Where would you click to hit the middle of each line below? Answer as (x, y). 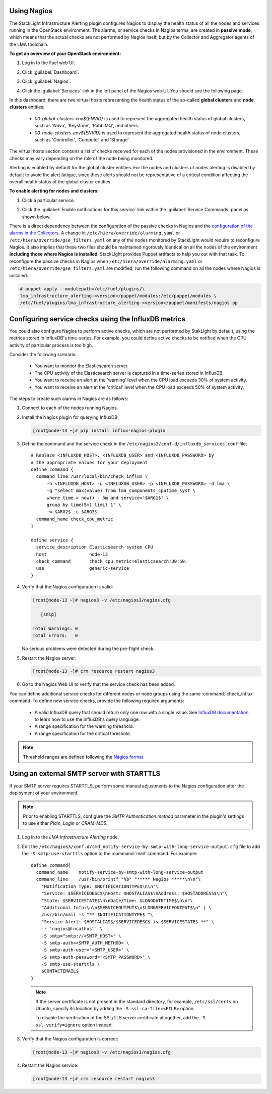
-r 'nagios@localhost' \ (72, 929)
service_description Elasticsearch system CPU (94, 547)
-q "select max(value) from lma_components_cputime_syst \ (121, 491)
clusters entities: (27, 107)
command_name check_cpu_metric (75, 519)
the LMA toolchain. (29, 44)
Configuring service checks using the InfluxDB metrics (97, 319)
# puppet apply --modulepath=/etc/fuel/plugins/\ (82, 289)
